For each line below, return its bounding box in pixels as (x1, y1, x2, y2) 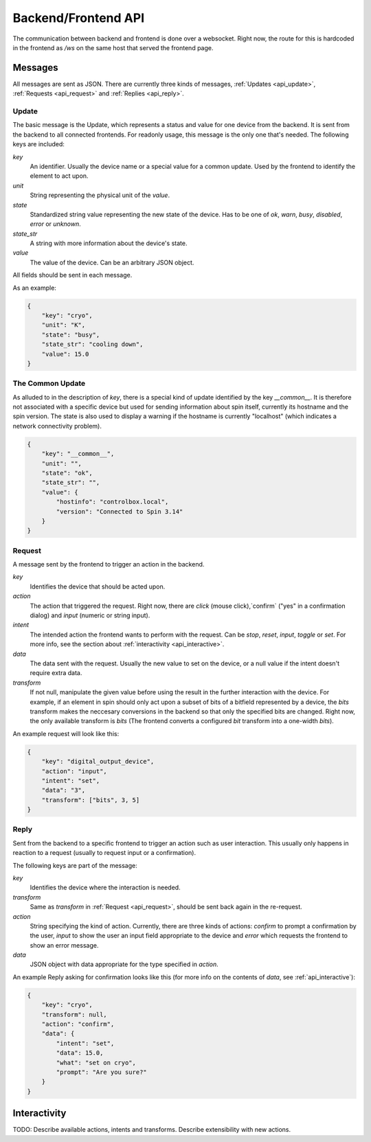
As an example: (12, 284, 56, 292)
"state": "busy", (41, 330, 100, 339)
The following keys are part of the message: (12, 861, 137, 869)
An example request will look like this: (12, 729, 120, 738)
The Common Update (12, 378, 86, 388)
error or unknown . (30, 220, 82, 228)
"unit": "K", (41, 321, 86, 329)
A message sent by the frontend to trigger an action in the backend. (12, 560, 205, 569)
